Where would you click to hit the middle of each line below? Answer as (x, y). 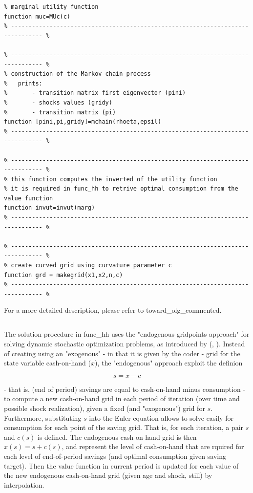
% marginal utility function (51, 7)
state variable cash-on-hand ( (47, 363)
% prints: (23, 83)
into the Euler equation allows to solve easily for (161, 418)
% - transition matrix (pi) (60, 112)
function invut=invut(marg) (50, 208)
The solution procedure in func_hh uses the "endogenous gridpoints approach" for (127, 334)
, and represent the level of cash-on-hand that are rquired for (153, 446)
